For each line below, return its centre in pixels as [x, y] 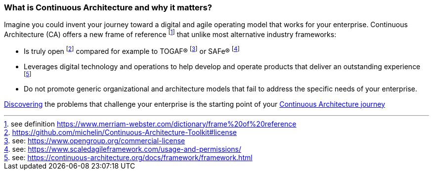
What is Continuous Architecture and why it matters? [108, 7]
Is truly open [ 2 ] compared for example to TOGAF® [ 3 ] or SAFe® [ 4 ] [132, 50]
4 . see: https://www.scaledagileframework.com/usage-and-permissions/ [123, 149]
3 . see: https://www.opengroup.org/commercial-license [95, 140]
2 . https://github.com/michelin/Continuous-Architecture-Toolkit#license [120, 132]
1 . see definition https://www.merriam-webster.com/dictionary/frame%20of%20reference [150, 124]
